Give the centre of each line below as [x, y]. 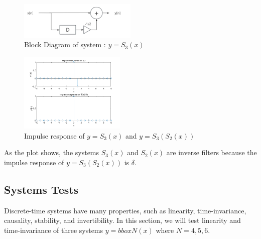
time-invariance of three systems [54, 230]
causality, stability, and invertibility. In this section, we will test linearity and [122, 220]
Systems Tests [41, 189]
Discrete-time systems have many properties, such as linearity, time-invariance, [125, 210]
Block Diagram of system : [65, 44]
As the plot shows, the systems [52, 152]
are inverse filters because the [212, 152]
